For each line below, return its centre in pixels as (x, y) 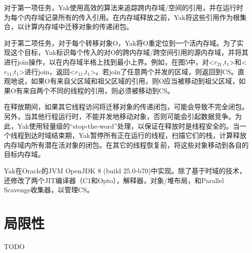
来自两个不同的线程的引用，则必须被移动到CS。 (98, 90)
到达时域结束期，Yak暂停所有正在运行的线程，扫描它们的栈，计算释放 (135, 135)
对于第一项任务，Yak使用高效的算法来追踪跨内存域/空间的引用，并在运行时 (124, 7)
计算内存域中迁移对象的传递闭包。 (78, 26)
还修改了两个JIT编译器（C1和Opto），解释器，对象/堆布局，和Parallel (114, 180)
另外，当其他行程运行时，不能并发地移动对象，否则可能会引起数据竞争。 (119, 116)
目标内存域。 (24, 154)
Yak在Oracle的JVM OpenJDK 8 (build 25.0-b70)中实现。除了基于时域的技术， (125, 170)
